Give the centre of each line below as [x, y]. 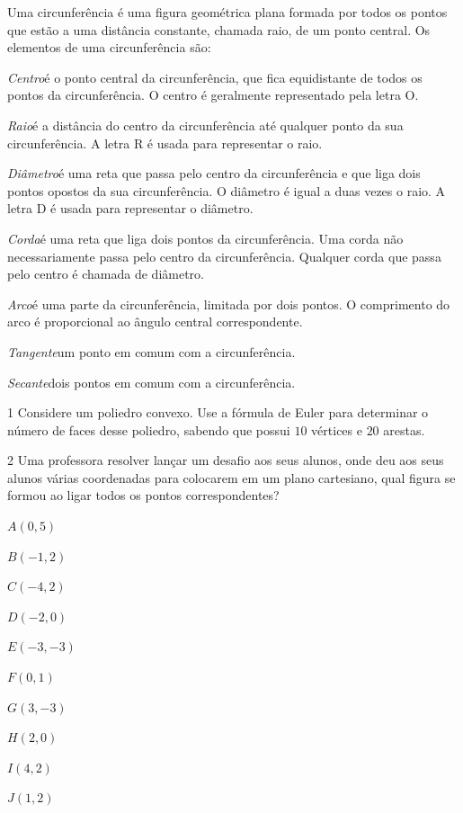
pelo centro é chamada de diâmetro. [106, 274]
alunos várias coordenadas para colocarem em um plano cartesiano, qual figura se [231, 477]
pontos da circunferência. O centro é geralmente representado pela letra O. [213, 95]
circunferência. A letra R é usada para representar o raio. [165, 143]
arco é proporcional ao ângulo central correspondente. [155, 322]
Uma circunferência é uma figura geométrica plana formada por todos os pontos [227, 12]
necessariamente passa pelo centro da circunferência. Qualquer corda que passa [224, 256]
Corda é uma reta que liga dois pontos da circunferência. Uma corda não [205, 238]
